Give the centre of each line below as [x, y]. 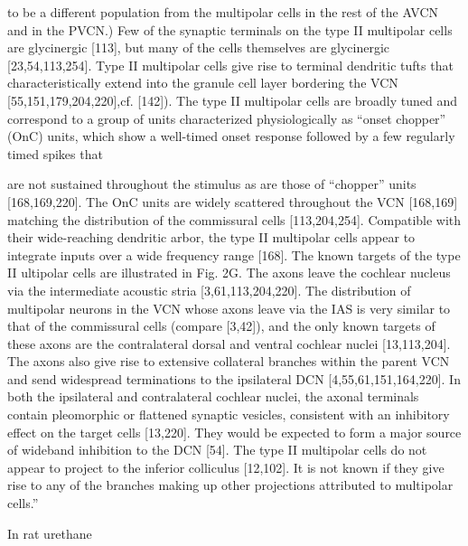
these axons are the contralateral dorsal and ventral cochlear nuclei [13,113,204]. [229, 343]
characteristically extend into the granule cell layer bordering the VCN [203, 83]
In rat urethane [50, 533]
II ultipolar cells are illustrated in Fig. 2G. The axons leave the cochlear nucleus [229, 273]
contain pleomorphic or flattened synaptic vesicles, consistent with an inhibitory [229, 414]
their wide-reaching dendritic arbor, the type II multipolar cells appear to [211, 237]
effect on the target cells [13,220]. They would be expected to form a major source [234, 432]
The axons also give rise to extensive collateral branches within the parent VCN [229, 361]
